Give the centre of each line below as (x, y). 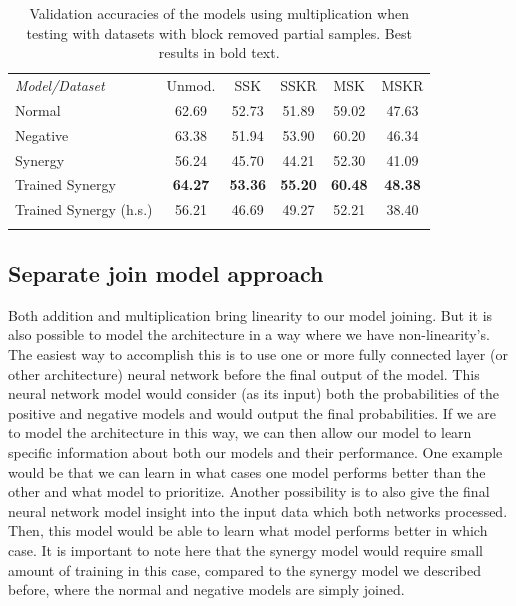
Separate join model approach (166, 272)
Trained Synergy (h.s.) (84, 209)
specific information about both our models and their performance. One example (255, 451)
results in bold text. (219, 52)
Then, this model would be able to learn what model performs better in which (248, 530)
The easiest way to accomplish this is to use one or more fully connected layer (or (258, 353)
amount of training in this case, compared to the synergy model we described (244, 569)
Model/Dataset (60, 85)
